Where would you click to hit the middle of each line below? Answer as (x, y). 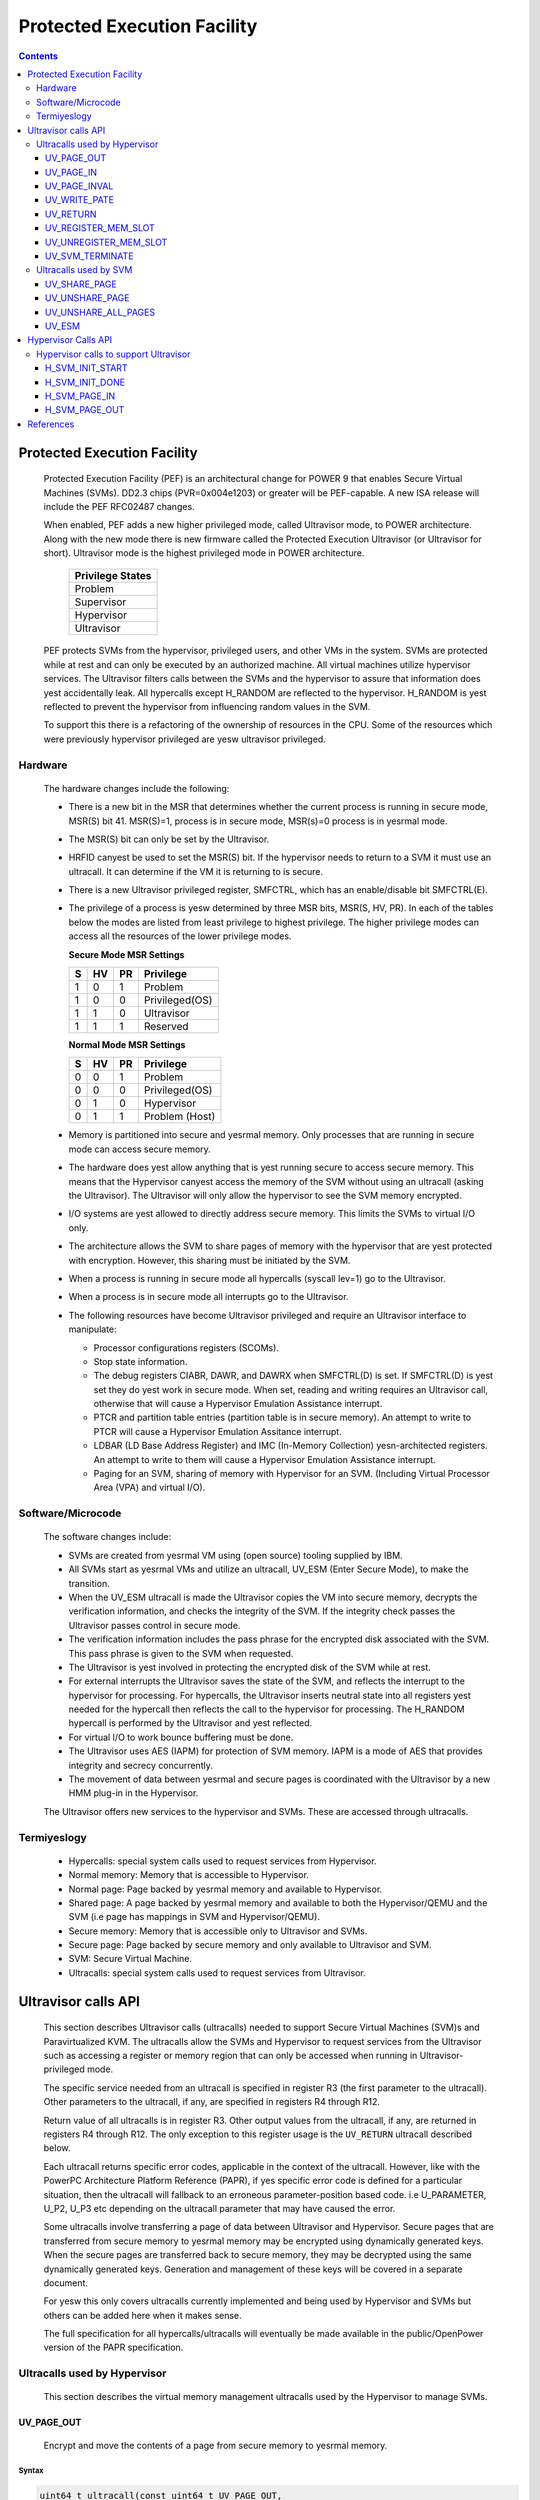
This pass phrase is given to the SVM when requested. (181, 1653)
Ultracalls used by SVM (84, 270)
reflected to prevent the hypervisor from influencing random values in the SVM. (207, 707)
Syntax (31, 2470)
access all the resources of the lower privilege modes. (180, 936)
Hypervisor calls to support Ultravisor (113, 354)
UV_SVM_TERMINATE (89, 256)
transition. (89, 1583)
